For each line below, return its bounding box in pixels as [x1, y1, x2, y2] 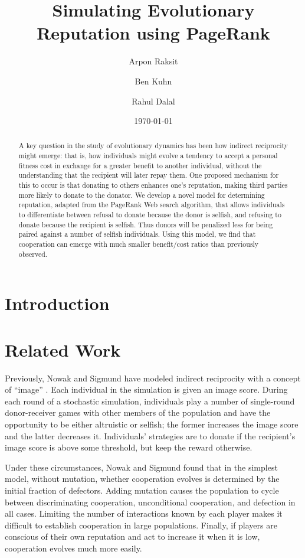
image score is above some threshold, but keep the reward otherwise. [5, 441, 252, 453]
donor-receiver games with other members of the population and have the [5, 406, 271, 419]
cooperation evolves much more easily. [5, 541, 142, 554]
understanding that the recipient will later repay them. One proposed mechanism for [18, 170, 279, 180]
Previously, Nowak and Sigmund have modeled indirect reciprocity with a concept [5, 371, 301, 384]
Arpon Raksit [129, 55, 178, 67]
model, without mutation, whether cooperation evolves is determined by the [5, 472, 280, 485]
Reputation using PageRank [37, 21, 270, 45]
